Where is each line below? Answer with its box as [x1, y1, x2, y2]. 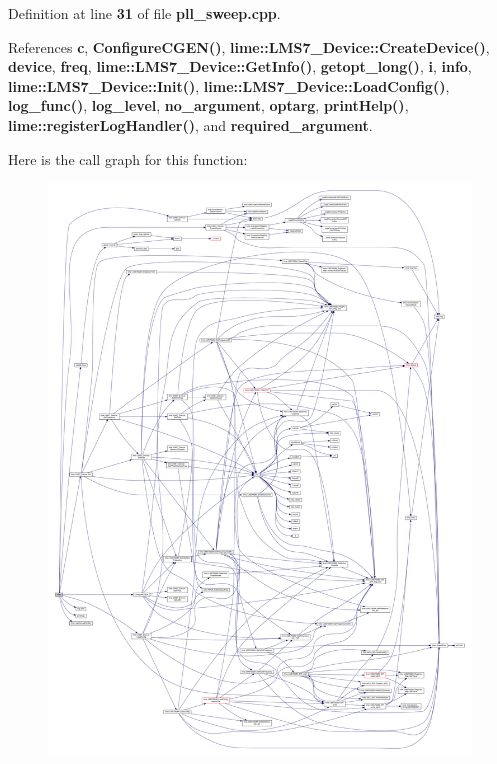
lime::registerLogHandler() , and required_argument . [8, 114, 373, 135]
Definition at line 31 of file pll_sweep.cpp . [8, 3, 281, 23]
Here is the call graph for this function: [8, 148, 248, 169]
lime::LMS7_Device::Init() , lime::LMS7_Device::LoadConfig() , [8, 75, 450, 96]
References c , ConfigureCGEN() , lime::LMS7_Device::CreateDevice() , [8, 36, 490, 57]
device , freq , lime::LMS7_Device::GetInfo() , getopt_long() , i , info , [8, 56, 472, 77]
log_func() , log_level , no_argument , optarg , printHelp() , [8, 95, 409, 116]
